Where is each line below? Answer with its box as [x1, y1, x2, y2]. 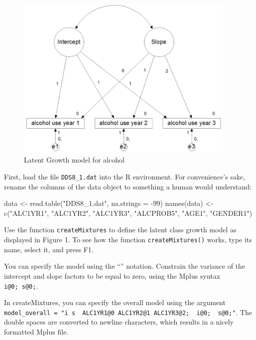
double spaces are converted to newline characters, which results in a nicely [4, 317, 234, 327]
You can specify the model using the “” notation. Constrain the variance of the [4, 261, 246, 271]
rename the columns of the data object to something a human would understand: [4, 181, 252, 191]
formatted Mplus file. [4, 327, 69, 337]
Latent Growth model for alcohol [24, 155, 125, 165]
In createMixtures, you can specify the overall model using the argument [4, 297, 226, 308]
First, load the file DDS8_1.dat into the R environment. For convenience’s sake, [4, 171, 245, 181]
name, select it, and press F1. [4, 244, 94, 254]
